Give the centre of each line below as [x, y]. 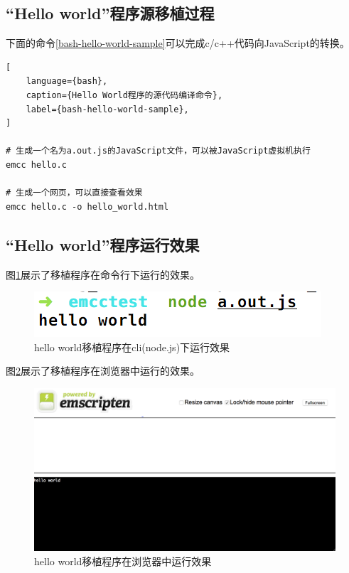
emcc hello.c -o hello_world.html [87, 207]
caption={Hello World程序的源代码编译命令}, [124, 95]
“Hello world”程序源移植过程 [110, 13]
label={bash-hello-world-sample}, [107, 109]
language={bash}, [67, 81]
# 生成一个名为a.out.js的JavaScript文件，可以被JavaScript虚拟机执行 [158, 151]
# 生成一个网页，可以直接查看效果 [74, 193]
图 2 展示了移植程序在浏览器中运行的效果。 [103, 371]
